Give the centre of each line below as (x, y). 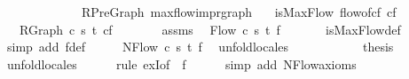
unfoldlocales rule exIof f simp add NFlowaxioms (181, 63)
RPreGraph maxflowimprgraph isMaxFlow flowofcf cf (239, 12)
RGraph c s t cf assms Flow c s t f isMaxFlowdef (210, 29)
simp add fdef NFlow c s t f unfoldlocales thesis (200, 47)
